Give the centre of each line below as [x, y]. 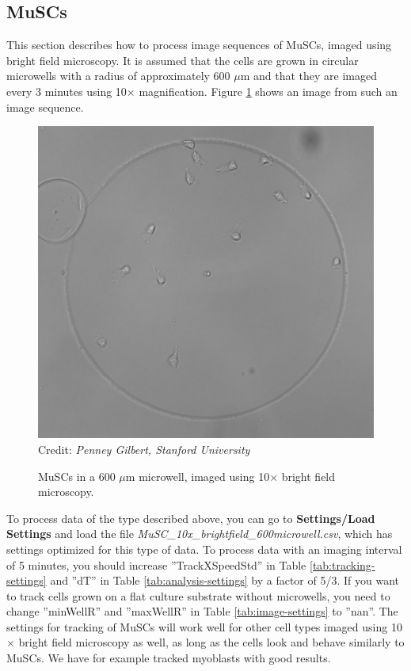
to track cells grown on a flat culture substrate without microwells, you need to [198, 595]
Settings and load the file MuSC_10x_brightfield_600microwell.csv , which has [200, 534]
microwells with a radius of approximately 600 [118, 76]
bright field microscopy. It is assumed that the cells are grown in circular [183, 60]
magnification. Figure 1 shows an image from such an [268, 91]
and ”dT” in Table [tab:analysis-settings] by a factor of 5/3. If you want [225, 580]
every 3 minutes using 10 [67, 91]
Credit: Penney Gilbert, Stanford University [144, 449]
